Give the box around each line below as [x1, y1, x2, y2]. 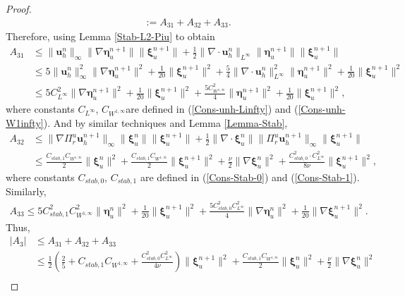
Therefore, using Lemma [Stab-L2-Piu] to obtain [6, 29, 215, 44]
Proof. [6, 1, 32, 16]
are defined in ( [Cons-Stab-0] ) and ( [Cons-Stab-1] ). [140, 169, 360, 184]
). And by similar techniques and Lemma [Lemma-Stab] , [43, 116, 288, 130]
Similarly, [6, 184, 47, 199]
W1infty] [6, 116, 44, 130]
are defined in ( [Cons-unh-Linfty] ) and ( [126, 101, 298, 116]
